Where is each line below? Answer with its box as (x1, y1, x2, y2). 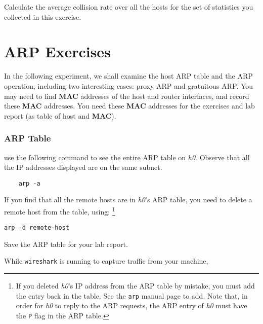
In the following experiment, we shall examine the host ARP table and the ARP (4, 70, 253, 81)
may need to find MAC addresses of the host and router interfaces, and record (4, 90, 249, 101)
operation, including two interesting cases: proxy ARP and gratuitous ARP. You (4, 80, 253, 91)
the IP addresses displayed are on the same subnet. (4, 162, 162, 172)
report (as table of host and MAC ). (4, 110, 116, 121)
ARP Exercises (4, 41, 111, 62)
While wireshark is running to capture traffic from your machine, (4, 256, 208, 266)
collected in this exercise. (4, 11, 81, 22)
